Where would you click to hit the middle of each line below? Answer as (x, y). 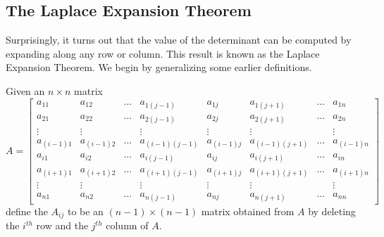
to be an (85, 211)
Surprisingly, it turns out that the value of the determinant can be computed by (179, 40)
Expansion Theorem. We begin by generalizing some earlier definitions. (159, 67)
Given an (25, 90)
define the (27, 211)
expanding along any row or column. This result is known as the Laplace (163, 53)
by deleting (332, 211)
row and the (62, 225)
